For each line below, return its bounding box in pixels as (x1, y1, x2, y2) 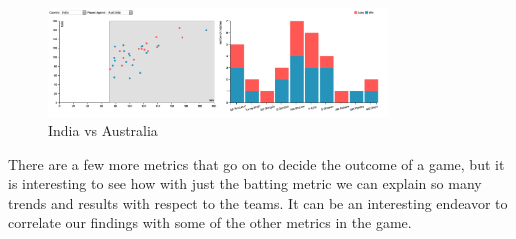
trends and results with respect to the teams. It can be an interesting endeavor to (8, 192, 508, 213)
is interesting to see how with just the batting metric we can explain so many (8, 173, 482, 194)
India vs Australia (48, 120, 158, 141)
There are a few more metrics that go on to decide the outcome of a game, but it (8, 153, 505, 174)
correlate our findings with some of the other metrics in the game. (8, 212, 412, 233)
